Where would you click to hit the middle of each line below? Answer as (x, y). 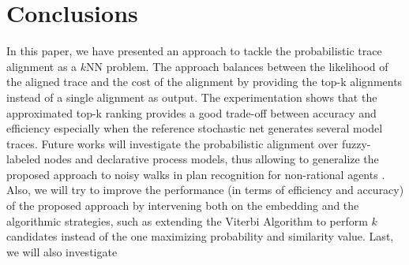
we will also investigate (62, 251)
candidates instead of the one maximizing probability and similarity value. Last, (200, 236)
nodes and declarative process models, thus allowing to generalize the (211, 159)
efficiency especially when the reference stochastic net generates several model (195, 128)
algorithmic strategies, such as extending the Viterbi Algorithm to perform (187, 220)
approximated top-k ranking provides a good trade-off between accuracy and (191, 112)
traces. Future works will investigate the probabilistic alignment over (173, 143)
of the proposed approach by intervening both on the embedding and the (183, 205)
